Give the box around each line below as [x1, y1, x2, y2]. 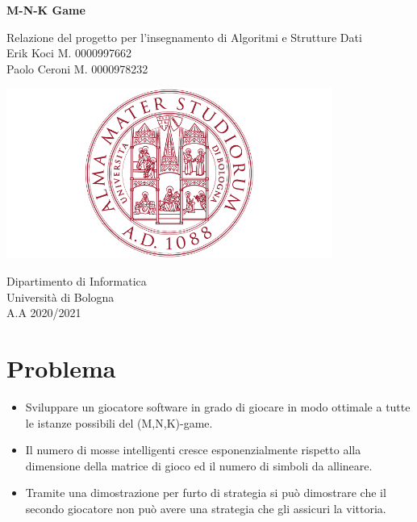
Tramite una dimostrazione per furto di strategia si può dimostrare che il [25, 484, 386, 501]
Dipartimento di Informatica [6, 273, 147, 290]
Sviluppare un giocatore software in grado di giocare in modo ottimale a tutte [25, 398, 411, 415]
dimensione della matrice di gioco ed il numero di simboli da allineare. [25, 457, 373, 474]
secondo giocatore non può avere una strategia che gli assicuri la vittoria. [25, 499, 386, 516]
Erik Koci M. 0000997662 [6, 44, 132, 61]
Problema [6, 352, 116, 385]
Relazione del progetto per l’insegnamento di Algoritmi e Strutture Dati [6, 28, 362, 45]
